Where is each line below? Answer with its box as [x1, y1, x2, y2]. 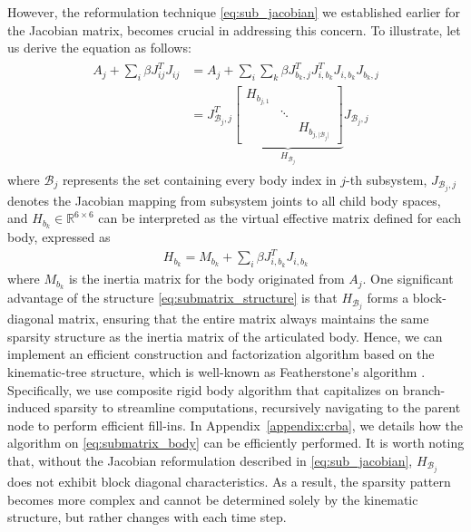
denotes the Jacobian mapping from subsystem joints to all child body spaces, [7, 190, 441, 209]
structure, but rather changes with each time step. [7, 508, 287, 527]
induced [7, 398, 51, 417]
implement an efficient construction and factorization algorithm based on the [7, 344, 435, 363]
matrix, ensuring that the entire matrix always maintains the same [58, 309, 429, 328]
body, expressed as [7, 227, 111, 247]
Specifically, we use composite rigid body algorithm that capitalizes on [7, 380, 399, 399]
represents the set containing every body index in [62, 169, 337, 189]
